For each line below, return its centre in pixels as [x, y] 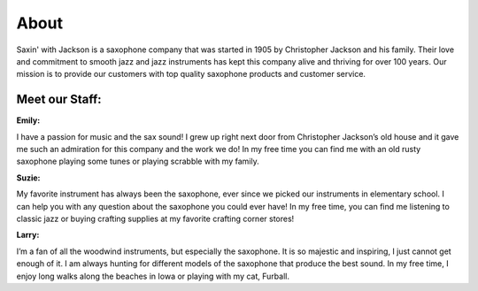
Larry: [28, 235]
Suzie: [28, 178]
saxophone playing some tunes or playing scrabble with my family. [138, 161]
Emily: [28, 120]
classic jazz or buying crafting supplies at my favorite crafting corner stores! [155, 218]
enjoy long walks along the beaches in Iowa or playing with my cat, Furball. [153, 276]
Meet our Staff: [59, 100]
